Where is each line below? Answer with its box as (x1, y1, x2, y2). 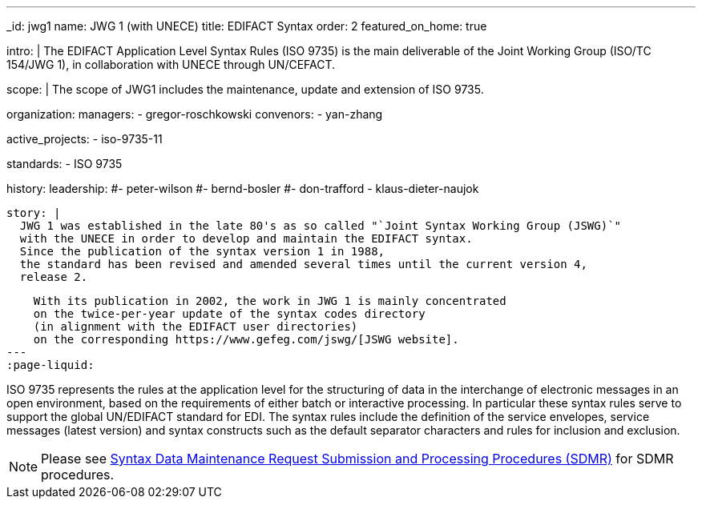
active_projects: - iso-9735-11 (6, 132, 163, 146)
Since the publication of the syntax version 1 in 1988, (19, 245, 385, 258)
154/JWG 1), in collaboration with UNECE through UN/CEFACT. (6, 58, 336, 71)
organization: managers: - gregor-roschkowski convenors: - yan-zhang (6, 107, 383, 121)
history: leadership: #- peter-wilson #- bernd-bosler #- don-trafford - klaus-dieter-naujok (6, 182, 479, 195)
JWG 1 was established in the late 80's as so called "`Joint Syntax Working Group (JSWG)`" (19, 219, 622, 232)
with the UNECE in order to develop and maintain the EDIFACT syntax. (19, 232, 473, 245)
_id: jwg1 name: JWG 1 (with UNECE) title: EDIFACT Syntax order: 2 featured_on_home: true (6, 19, 487, 33)
